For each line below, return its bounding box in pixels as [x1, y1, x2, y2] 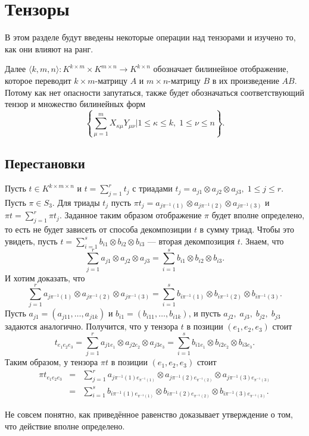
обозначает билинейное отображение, [153, 62, 289, 75]
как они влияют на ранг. [5, 42, 93, 55]
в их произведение [212, 74, 279, 86]
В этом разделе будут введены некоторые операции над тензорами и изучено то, [5, 31, 296, 43]
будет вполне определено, [211, 209, 305, 221]
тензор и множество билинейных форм [5, 98, 146, 110]
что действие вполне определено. [5, 419, 125, 432]
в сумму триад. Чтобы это [199, 223, 294, 236]
